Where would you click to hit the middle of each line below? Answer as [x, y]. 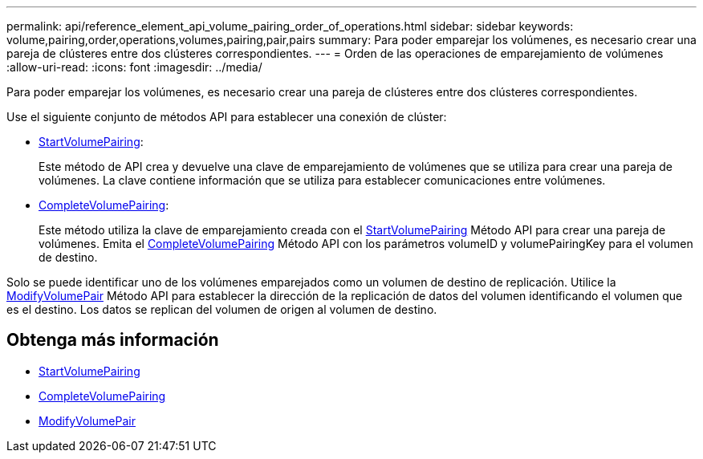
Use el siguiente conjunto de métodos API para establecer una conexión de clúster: [227, 117]
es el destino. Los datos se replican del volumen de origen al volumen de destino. [222, 309]
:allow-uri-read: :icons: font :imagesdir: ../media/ [134, 67]
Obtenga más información [113, 340]
